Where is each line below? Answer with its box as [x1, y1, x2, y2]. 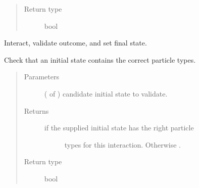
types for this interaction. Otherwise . [64, 139, 181, 150]
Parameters [24, 71, 59, 82]
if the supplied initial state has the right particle [44, 122, 194, 133]
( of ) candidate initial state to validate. [44, 88, 168, 99]
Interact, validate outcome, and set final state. [4, 37, 147, 48]
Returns [24, 105, 49, 116]
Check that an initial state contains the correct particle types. [4, 54, 196, 65]
